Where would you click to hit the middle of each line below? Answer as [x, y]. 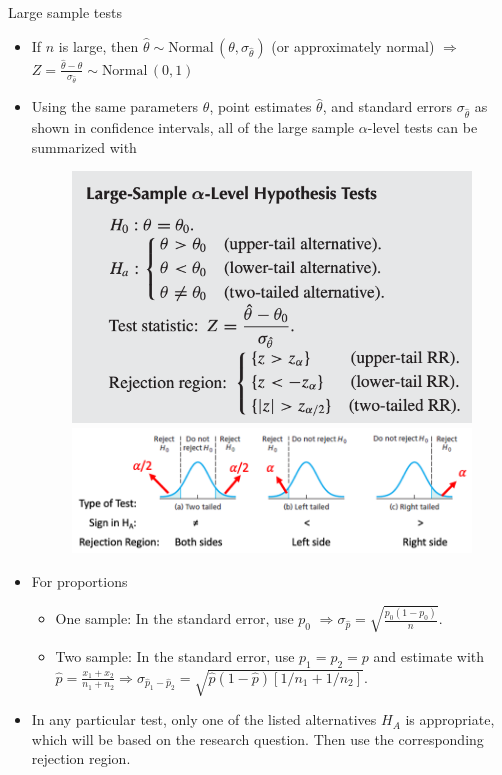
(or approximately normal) [353, 45]
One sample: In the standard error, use [174, 618]
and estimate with [429, 655]
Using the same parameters [115, 106]
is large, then [98, 45]
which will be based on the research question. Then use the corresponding [257, 738]
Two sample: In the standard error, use [175, 655]
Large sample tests [65, 12]
